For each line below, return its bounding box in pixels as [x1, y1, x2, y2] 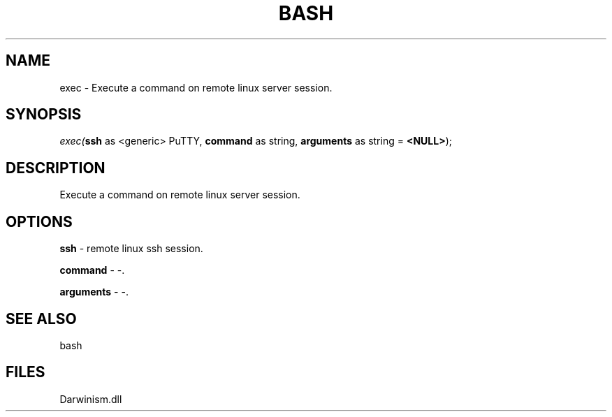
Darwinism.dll [59, 393, 122, 405]
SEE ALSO [6, 309, 77, 328]
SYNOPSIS [6, 105, 82, 124]
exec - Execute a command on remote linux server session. [59, 81, 333, 94]
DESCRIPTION [6, 159, 105, 177]
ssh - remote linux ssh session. [59, 242, 203, 255]
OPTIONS [6, 212, 73, 231]
